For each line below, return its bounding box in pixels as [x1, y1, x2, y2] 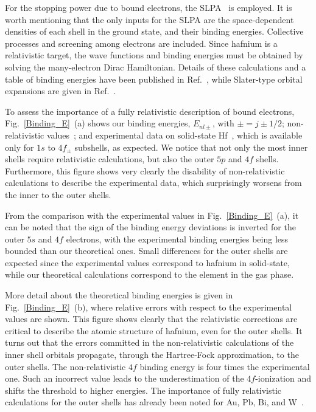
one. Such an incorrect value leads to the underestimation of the [5, 372, 244, 385]
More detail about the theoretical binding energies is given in [5, 289, 233, 301]
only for [5, 140, 34, 153]
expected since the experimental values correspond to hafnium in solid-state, [5, 256, 290, 269]
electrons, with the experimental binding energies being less [66, 232, 289, 245]
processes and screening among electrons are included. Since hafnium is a [5, 36, 278, 49]
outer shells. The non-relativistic [5, 360, 126, 373]
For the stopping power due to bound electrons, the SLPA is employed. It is [5, 1, 292, 13]
